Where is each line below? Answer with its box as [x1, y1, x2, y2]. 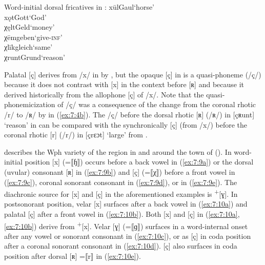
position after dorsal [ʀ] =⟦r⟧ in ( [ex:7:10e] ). [4, 250, 141, 261]
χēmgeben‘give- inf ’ [4, 31, 63, 42]
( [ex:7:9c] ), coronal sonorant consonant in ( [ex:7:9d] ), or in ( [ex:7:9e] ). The [4, 176, 237, 187]
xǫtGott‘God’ [4, 11, 47, 22]
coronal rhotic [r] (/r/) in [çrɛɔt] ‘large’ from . [4, 129, 148, 140]
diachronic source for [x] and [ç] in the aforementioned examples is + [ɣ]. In [4, 187, 238, 199]
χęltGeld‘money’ [4, 22, 55, 32]
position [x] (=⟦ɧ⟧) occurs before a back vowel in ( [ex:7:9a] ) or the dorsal [25, 156, 254, 167]
